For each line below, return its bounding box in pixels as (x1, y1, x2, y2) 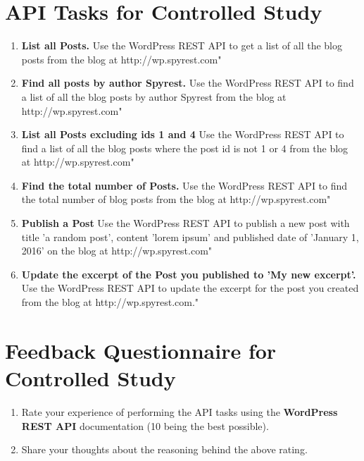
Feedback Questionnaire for (5, 336, 277, 364)
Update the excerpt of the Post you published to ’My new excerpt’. (21, 266, 356, 281)
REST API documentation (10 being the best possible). (21, 418, 269, 433)
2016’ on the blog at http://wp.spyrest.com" (21, 243, 213, 258)
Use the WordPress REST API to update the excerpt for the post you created (21, 281, 359, 295)
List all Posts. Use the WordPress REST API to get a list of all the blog (21, 38, 343, 53)
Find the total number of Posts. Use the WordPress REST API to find (21, 178, 348, 192)
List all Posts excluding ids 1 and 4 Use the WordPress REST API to (21, 127, 344, 142)
